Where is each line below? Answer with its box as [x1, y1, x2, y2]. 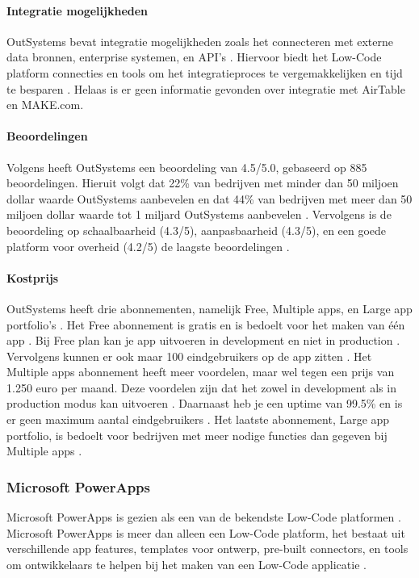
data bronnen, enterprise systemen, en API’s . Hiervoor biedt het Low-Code [6, 48, 382, 65]
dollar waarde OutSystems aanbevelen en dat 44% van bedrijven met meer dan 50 [6, 190, 413, 207]
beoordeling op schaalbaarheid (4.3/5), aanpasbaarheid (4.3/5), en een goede [6, 221, 387, 238]
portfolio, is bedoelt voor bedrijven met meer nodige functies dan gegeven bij [6, 426, 388, 443]
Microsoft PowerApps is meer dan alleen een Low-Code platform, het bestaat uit [6, 524, 405, 541]
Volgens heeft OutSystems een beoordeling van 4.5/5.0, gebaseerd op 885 [6, 158, 367, 175]
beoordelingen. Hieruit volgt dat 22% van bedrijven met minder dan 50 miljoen [6, 174, 399, 191]
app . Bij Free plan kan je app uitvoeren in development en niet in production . [6, 332, 400, 349]
